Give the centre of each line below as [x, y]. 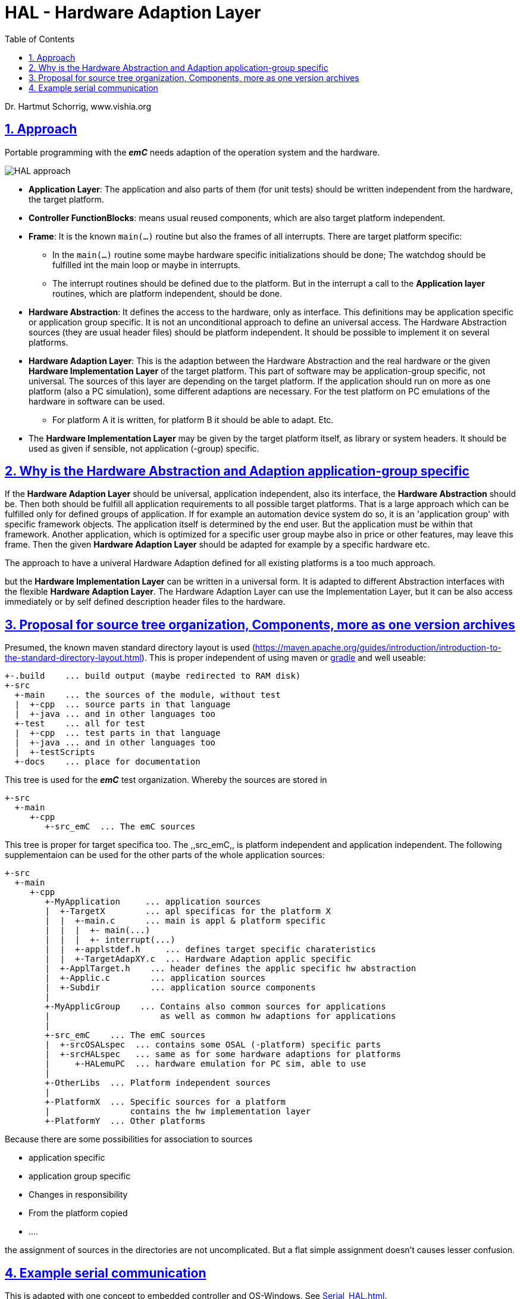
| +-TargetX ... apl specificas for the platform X [188, 911]
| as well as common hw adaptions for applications [220, 1016]
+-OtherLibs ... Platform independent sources [158, 1083]
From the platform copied [78, 1213]
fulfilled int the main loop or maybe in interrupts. [146, 265]
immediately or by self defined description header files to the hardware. [145, 602]
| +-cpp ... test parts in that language [118, 733]
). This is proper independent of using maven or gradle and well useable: [284, 658]
